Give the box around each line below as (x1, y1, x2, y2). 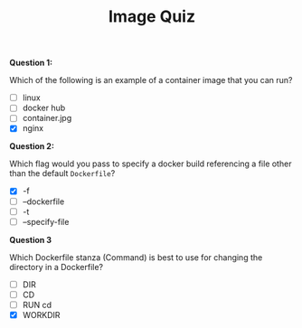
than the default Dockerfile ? (9, 168, 116, 179)
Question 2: (9, 141, 54, 152)
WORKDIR (22, 309, 61, 320)
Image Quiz (108, 6, 196, 27)
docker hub (22, 102, 66, 114)
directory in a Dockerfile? (9, 261, 104, 272)
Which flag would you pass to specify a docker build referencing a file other (9, 158, 292, 169)
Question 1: (9, 57, 53, 69)
